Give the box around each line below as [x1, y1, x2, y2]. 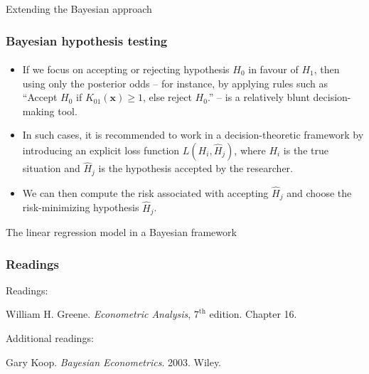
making [22, 103, 55, 118]
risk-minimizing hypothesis [22, 200, 139, 215]
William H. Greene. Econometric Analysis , [6, 306, 191, 321]
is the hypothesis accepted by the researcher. [98, 161, 293, 176]
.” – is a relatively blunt [207, 90, 310, 105]
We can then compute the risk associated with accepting [22, 185, 269, 200]
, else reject [142, 90, 192, 105]
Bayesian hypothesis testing [6, 31, 168, 49]
